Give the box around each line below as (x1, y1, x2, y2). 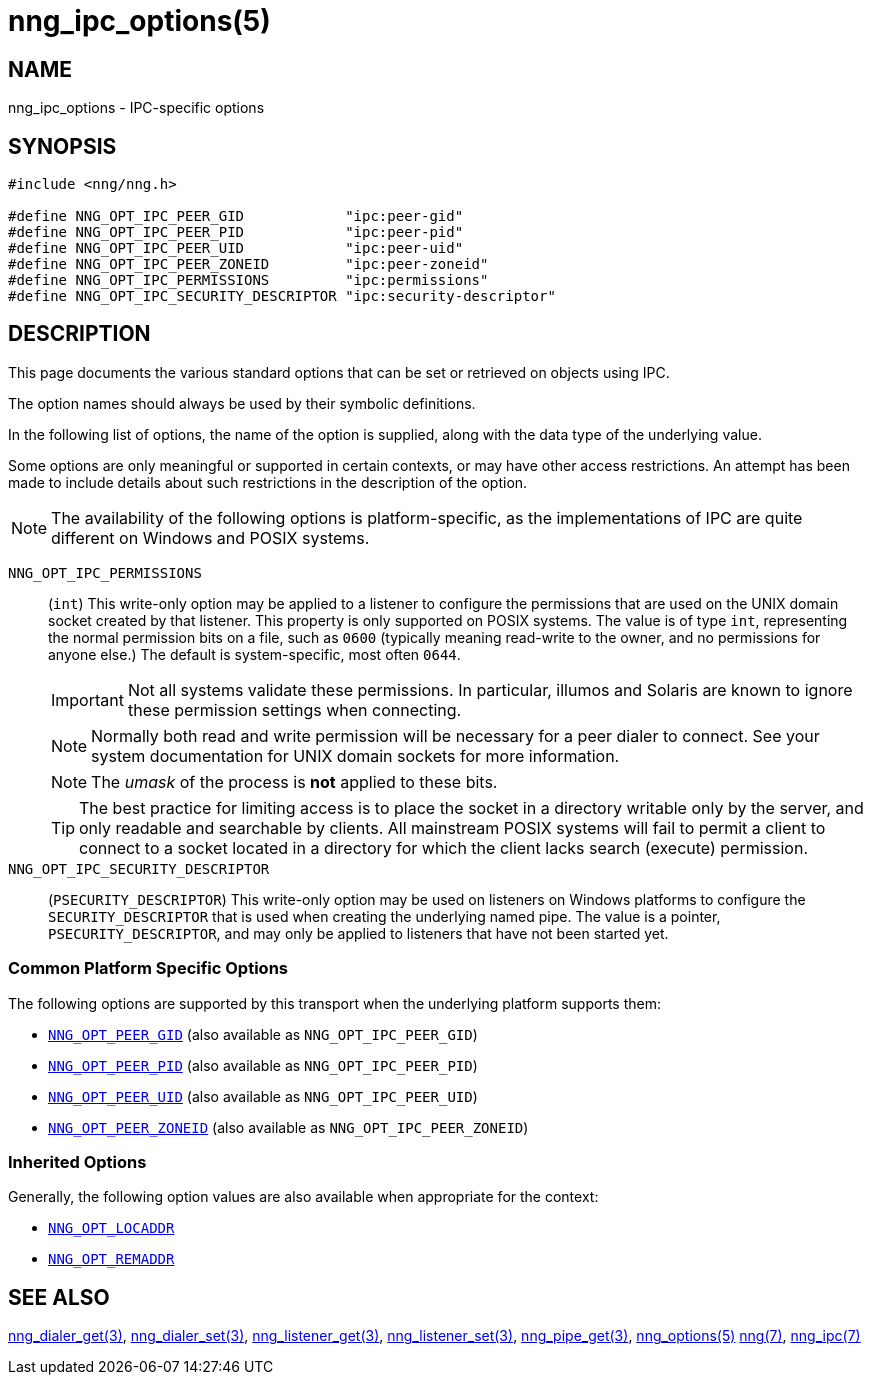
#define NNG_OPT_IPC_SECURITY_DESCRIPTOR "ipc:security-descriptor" (8, 288, 556, 305)
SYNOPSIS (8, 133, 117, 159)
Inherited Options (8, 1151, 147, 1172)
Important (51, 689, 124, 710)
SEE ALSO (8, 1284, 110, 1310)
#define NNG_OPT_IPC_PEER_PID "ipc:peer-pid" (8, 224, 464, 241)
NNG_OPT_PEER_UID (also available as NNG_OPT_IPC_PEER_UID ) (48, 1087, 478, 1105)
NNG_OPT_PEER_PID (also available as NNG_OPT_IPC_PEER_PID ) (48, 1056, 478, 1074)
